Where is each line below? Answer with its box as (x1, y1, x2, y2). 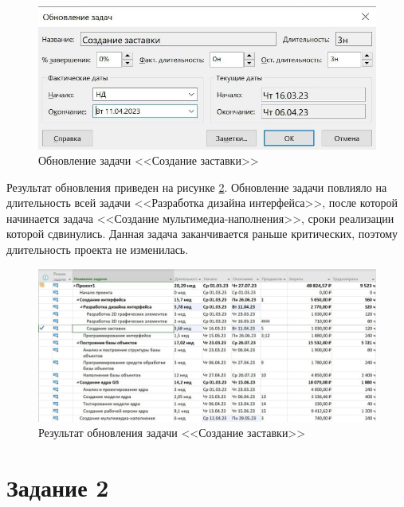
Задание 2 (6, 471, 109, 504)
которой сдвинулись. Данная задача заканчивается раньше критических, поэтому (6, 225, 398, 242)
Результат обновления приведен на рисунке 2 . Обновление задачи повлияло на (6, 178, 387, 195)
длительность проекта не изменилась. (6, 241, 189, 258)
